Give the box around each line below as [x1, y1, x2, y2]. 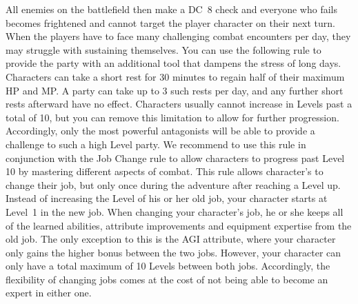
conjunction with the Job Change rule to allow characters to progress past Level [6, 150, 345, 165]
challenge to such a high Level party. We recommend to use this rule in [6, 136, 306, 151]
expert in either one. [6, 285, 92, 300]
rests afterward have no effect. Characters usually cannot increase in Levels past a [6, 97, 352, 111]
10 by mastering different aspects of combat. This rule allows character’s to [6, 164, 324, 179]
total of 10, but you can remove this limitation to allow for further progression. [6, 110, 339, 124]
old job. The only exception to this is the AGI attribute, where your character [6, 232, 336, 246]
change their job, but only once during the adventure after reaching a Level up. [6, 177, 341, 192]
